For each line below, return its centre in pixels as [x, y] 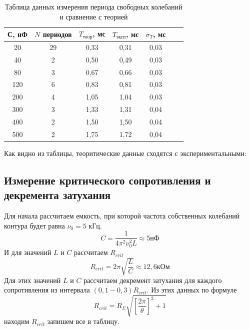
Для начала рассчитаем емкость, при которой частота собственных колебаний [122, 216]
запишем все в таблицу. [83, 321]
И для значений [28, 252]
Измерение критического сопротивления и [107, 180]
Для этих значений [32, 280]
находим [17, 321]
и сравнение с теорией [94, 16]
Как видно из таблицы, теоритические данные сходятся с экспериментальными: [125, 153]
